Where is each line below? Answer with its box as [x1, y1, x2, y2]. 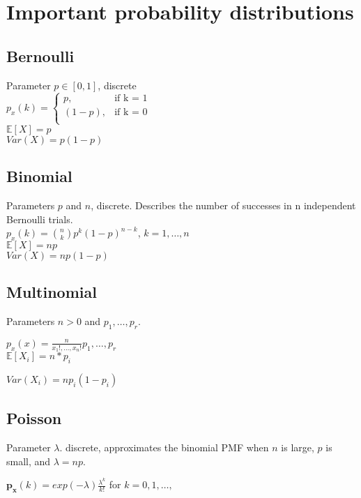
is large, [281, 440, 314, 455]
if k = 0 [114, 107, 148, 118]
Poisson [6, 407, 62, 429]
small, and [6, 453, 51, 468]
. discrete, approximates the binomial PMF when [59, 440, 269, 455]
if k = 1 [114, 93, 148, 104]
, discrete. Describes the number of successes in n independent [91, 197, 356, 212]
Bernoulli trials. [6, 211, 73, 226]
